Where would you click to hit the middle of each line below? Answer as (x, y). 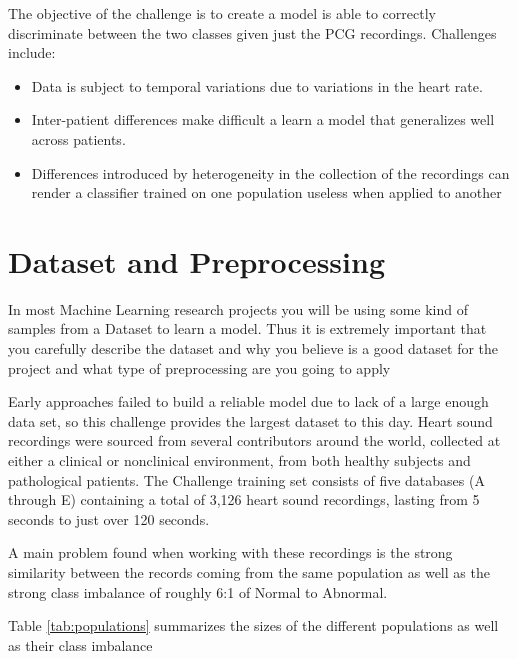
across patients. (78, 138)
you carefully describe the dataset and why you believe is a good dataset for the (253, 348)
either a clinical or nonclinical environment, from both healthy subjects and (239, 460)
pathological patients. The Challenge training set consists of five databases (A (246, 479)
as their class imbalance (80, 644)
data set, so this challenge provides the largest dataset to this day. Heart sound (250, 420)
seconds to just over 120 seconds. (109, 518)
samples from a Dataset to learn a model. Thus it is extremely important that (247, 328)
